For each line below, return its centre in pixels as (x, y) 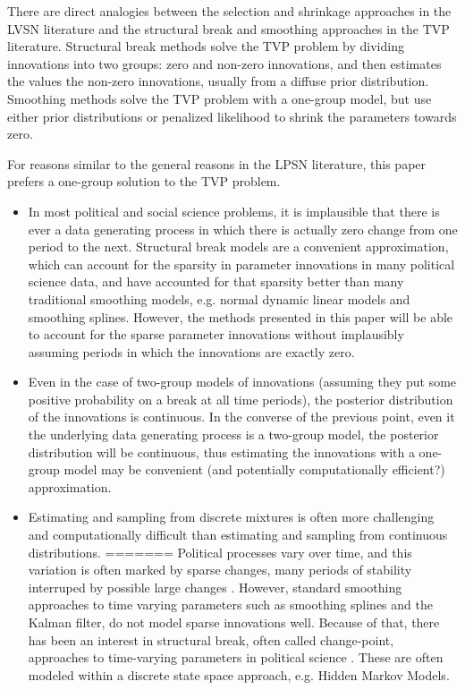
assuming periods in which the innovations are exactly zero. (191, 351)
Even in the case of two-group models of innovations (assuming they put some (242, 382)
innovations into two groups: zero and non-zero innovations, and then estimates (224, 63)
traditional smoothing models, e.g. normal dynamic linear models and (219, 298)
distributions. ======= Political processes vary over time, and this (220, 552)
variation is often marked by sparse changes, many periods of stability (220, 570)
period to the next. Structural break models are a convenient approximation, (238, 247)
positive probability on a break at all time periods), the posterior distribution (241, 399)
